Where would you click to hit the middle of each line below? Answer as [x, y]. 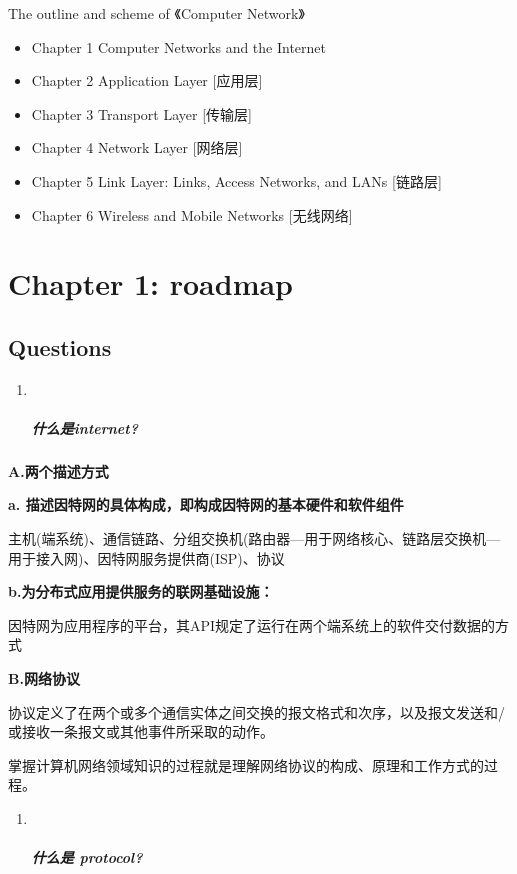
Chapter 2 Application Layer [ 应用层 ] [147, 80]
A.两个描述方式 [58, 470]
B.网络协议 [44, 678]
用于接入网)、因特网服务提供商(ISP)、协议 [146, 557]
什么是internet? [84, 427]
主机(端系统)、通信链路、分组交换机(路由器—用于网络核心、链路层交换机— [254, 538]
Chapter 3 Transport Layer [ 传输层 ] [141, 113]
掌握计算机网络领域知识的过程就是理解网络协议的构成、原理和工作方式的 [246, 764]
